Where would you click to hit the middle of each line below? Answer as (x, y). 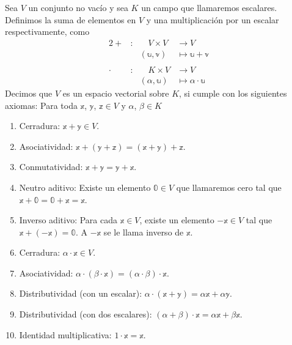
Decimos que (29, 93)
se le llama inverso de (144, 232)
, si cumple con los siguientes (233, 93)
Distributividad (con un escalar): (81, 293)
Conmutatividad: (51, 167)
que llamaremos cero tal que (229, 187)
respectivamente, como (47, 32)
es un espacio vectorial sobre (116, 93)
